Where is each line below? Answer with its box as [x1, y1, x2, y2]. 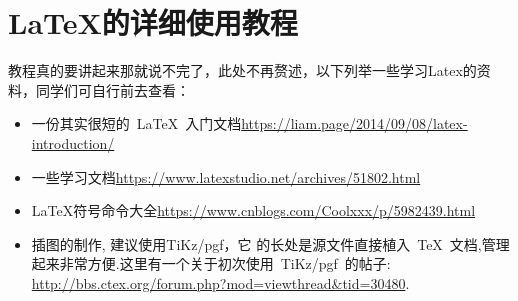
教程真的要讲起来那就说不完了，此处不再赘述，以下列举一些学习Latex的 [8, 60, 477, 81]
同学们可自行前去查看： [35, 79, 190, 100]
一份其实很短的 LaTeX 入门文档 [31, 113, 242, 134]
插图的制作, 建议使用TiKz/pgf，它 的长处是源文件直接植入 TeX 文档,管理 [31, 233, 510, 254]
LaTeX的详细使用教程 [8, 2, 298, 43]
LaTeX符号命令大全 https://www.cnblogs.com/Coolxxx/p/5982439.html [31, 200, 476, 221]
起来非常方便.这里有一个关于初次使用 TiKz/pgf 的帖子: [31, 253, 391, 274]
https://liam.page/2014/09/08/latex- [241, 113, 468, 134]
